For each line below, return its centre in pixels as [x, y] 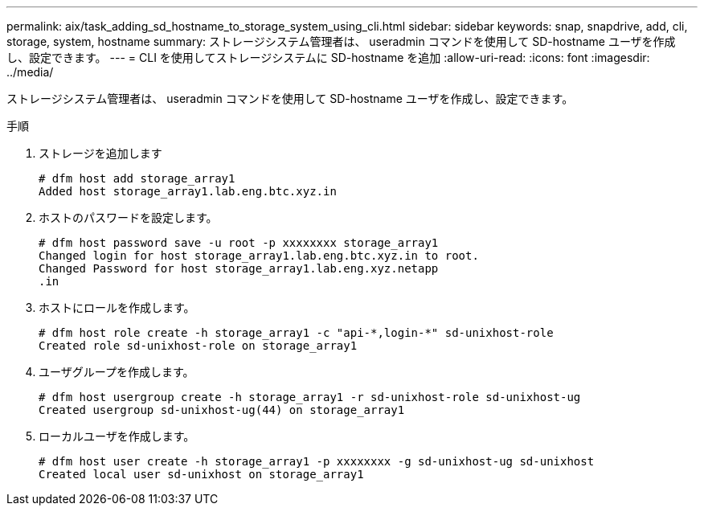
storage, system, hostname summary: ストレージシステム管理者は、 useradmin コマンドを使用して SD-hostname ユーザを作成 [341, 41]
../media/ [30, 72]
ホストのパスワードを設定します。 [128, 217]
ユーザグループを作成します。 [117, 372]
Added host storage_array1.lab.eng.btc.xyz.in [188, 191]
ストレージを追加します [100, 153]
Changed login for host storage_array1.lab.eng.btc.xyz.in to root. [259, 256]
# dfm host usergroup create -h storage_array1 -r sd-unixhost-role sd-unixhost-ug [310, 397]
